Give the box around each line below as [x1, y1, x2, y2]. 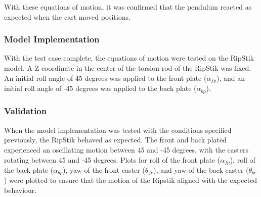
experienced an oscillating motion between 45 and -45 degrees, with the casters [4, 144, 248, 155]
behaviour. [4, 185, 37, 195]
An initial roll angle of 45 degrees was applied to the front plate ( [4, 72, 207, 83]
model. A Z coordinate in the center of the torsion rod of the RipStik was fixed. [4, 63, 251, 73]
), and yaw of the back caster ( [153, 164, 249, 175]
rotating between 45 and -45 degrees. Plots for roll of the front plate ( [4, 154, 221, 165]
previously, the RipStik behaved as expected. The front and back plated [4, 134, 227, 145]
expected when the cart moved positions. [4, 11, 130, 22]
